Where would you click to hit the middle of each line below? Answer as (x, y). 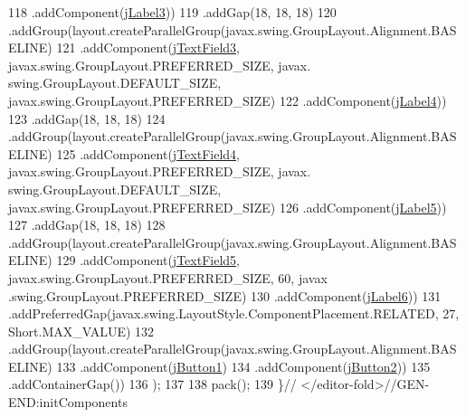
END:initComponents (68, 402)
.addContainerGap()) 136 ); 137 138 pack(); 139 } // (152, 384)
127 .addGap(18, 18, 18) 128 (87, 225)
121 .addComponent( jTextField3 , (148, 47)
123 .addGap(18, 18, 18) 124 (87, 118)
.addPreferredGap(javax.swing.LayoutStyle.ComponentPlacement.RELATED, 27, (234, 313)
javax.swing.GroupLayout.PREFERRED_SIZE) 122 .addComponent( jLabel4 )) (228, 100)
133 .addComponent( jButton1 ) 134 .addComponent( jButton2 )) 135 (243, 366)
